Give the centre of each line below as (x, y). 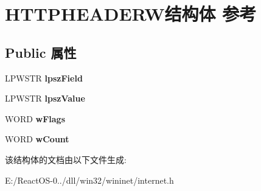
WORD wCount (37, 139)
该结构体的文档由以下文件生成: (66, 159)
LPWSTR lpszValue (45, 98)
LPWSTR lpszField (44, 78)
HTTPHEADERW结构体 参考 (131, 14)
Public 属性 (41, 52)
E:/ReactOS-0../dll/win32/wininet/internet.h (89, 180)
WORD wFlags (35, 118)
